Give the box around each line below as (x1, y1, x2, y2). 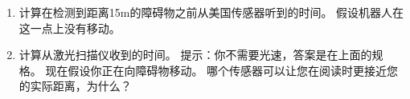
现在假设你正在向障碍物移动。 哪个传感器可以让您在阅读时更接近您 (45, 61, 399, 78)
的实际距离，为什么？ (18, 77, 132, 94)
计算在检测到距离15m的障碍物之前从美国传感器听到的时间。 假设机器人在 (18, 4, 404, 20)
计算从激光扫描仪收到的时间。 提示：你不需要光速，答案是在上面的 (18, 46, 372, 63)
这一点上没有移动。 (18, 19, 121, 36)
